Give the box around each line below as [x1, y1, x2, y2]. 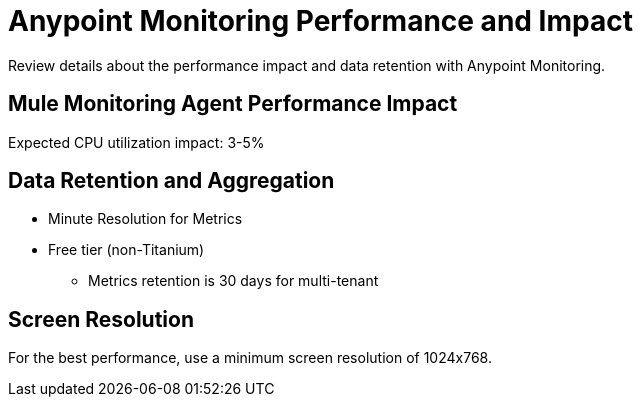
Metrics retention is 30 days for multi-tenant [88, 272, 379, 290]
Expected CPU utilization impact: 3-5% [8, 133, 265, 151]
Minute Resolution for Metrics [48, 210, 243, 228]
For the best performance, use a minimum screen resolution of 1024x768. [8, 349, 492, 367]
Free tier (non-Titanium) [48, 241, 205, 259]
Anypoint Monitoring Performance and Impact [8, 4, 633, 38]
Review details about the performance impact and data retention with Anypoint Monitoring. [8, 56, 606, 74]
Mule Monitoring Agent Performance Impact [8, 91, 458, 117]
